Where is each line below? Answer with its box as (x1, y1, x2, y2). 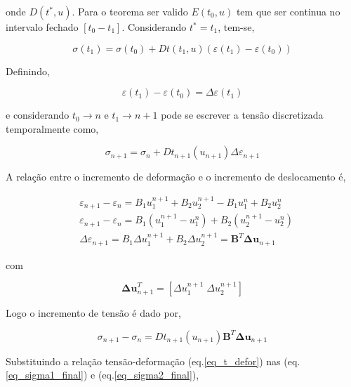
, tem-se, (218, 20, 255, 34)
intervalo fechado (6, 20, 79, 34)
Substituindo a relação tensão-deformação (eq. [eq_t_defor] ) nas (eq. (6, 353, 300, 368)
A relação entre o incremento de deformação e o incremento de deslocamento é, (6, 169, 346, 184)
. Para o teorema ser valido (72, 4, 188, 18)
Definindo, (6, 63, 50, 78)
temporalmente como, (6, 121, 99, 136)
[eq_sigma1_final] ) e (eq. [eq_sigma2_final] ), (6, 367, 199, 382)
